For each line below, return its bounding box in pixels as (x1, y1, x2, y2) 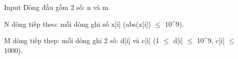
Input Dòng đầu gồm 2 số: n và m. (4, 2, 110, 12)
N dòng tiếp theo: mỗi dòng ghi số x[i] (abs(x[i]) (4, 18, 151, 29)
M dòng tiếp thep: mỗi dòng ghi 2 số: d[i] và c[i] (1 (4, 35, 159, 46)
